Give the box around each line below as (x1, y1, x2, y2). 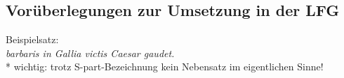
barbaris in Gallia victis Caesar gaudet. (6, 45, 175, 60)
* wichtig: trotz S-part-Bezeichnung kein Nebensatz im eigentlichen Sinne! (6, 59, 324, 74)
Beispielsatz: (6, 32, 59, 47)
